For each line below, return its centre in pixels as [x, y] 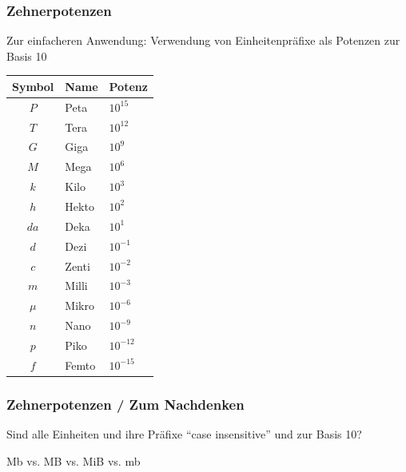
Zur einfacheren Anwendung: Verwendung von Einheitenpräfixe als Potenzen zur [203, 40]
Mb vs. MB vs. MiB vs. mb [74, 460]
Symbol [33, 86]
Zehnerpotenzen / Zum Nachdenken [125, 404]
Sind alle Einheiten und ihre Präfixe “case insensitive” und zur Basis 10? [184, 434]
